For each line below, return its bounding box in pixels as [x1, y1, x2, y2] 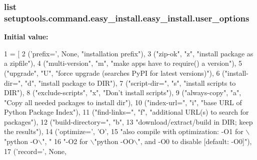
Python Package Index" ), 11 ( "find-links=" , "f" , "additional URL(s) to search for [4, 107, 249, 117]
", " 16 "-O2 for [42, 136, 88, 147]
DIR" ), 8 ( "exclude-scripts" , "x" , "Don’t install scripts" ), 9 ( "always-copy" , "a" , [4, 87, 241, 98]
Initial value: [4, 31, 48, 42]
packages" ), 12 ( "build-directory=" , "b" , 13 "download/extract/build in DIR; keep [4, 116, 253, 127]
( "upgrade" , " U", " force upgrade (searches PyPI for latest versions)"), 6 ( [4, 67, 225, 78]
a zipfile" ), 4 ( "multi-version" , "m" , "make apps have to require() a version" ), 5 [4, 58, 242, 68]
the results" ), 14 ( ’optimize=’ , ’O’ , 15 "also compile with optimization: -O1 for [4, 126, 243, 137]
